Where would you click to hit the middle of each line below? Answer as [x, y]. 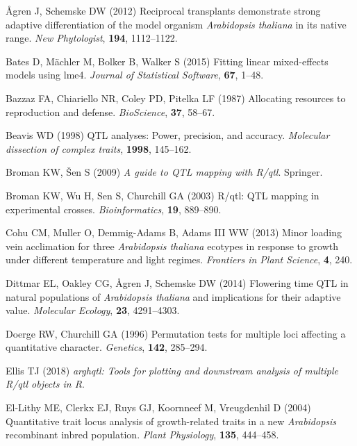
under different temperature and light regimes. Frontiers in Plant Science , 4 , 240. [179, 259]
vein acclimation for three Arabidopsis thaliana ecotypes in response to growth [172, 246]
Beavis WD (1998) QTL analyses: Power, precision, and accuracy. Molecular [168, 135]
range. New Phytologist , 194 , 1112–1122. [92, 38]
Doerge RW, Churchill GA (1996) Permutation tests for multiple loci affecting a [176, 333]
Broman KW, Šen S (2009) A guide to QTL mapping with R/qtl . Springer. [164, 172]
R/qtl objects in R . [45, 384]
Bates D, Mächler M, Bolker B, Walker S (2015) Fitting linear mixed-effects [167, 61]
